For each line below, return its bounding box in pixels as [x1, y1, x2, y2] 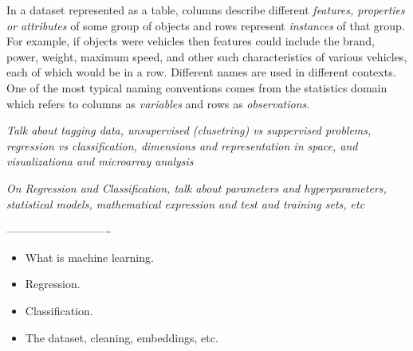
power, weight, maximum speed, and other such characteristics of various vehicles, [6, 48, 407, 64]
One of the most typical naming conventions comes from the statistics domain [6, 79, 387, 96]
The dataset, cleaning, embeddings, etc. [25, 329, 218, 345]
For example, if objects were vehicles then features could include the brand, [6, 33, 375, 49]
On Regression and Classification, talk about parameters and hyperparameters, [6, 179, 387, 196]
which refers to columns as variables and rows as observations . [6, 95, 310, 111]
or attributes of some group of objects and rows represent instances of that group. [6, 17, 405, 33]
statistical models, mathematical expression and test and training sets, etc [6, 195, 365, 212]
